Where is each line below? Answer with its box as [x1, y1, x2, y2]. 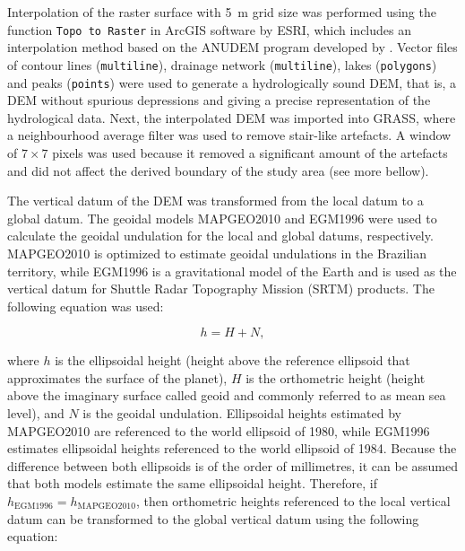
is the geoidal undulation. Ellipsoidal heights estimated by [82, 404, 401, 423]
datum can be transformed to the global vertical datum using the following [7, 509, 419, 528]
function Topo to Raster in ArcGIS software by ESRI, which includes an [7, 20, 411, 39]
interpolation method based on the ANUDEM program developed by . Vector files [7, 38, 458, 57]
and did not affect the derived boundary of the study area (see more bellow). [7, 161, 429, 179]
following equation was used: [7, 296, 164, 315]
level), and [7, 404, 65, 423]
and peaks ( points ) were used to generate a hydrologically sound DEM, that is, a [7, 73, 457, 92]
